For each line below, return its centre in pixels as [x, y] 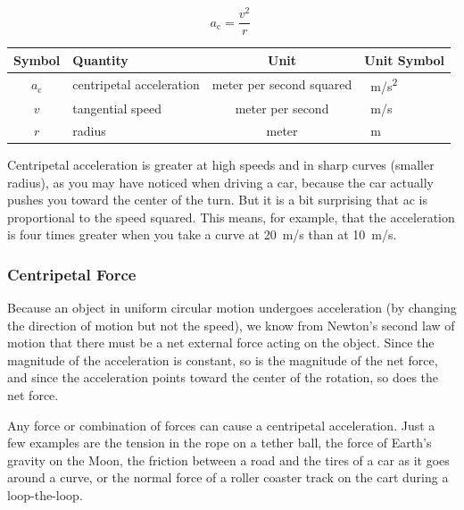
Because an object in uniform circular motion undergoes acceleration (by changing [232, 308]
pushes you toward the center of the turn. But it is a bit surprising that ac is [218, 200]
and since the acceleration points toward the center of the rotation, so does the [223, 377]
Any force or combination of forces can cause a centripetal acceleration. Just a [221, 425]
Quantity [100, 59]
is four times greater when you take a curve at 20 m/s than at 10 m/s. [202, 234]
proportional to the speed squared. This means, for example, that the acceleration [231, 217]
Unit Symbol [405, 59]
